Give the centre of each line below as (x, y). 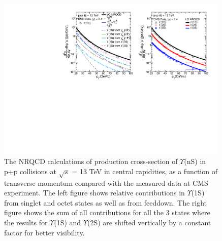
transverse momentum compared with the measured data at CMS (106, 183)
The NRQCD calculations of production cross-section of (91, 161)
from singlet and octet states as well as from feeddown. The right (106, 202)
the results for (26, 222)
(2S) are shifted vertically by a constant (149, 222)
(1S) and (68, 222)
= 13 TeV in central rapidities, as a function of (145, 171)
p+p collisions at (30, 171)
